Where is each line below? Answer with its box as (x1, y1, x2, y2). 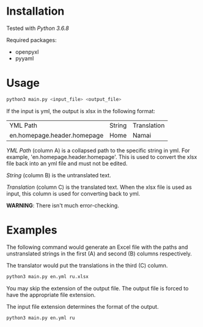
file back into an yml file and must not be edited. (6, 160, 128, 167)
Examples (6, 223, 57, 237)
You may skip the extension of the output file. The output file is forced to (6, 284, 189, 292)
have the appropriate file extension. (6, 291, 96, 298)
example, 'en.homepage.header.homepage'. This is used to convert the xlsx (6, 153, 197, 160)
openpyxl (15, 48, 39, 56)
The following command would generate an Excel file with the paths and (6, 243, 188, 251)
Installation (6, 4, 65, 18)
